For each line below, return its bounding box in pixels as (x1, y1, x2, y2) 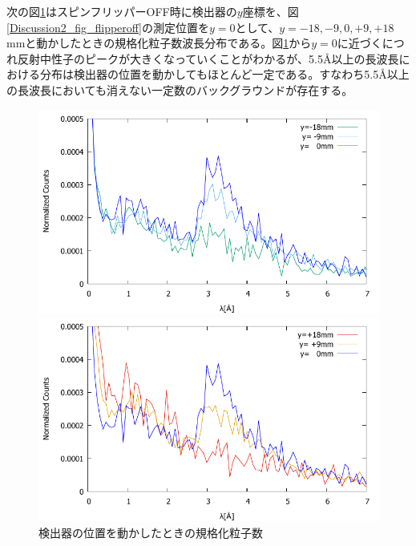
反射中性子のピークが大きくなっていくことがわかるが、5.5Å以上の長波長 (17, 50, 399, 67)
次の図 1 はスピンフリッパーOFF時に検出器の (6, 3, 237, 19)
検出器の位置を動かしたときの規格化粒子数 (38, 524, 263, 540)
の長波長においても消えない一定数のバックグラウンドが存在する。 (6, 81, 353, 98)
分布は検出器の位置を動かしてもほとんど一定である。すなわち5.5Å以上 (39, 66, 410, 83)
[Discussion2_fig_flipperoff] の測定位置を (6, 18, 209, 35)
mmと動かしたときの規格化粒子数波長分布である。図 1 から (6, 34, 312, 51)
